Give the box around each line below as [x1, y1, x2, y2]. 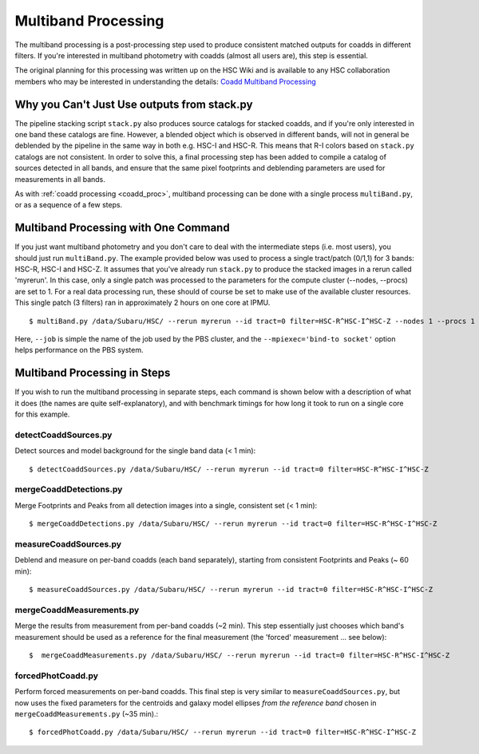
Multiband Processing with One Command [14, 221, 231, 235]
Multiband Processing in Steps [14, 366, 171, 380]
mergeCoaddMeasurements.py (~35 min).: [14, 709, 159, 718]
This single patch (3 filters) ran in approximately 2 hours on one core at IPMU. [14, 298, 271, 307]
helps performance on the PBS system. [14, 345, 144, 355]
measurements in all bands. [14, 174, 105, 184]
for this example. [14, 409, 70, 419]
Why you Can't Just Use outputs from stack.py [14, 97, 253, 111]
